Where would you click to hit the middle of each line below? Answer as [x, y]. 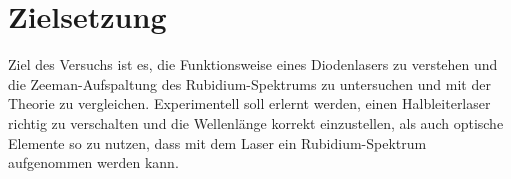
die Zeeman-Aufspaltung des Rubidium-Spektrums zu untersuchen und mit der [249, 83]
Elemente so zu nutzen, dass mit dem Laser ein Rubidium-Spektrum [217, 142]
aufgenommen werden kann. [93, 162]
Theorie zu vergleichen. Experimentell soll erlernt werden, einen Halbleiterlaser [249, 103]
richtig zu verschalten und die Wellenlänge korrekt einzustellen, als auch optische [256, 122]
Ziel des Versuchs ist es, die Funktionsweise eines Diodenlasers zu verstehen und [253, 64]
